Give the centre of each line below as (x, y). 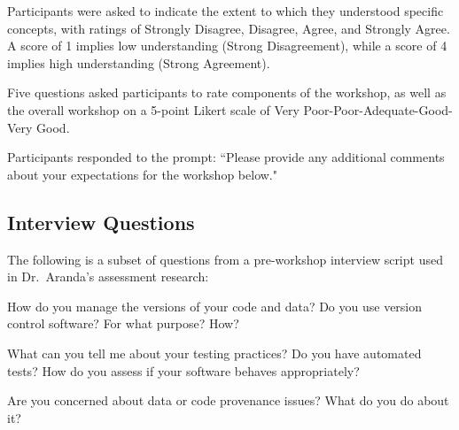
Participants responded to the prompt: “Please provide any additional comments (226, 157)
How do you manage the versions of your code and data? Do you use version (215, 306)
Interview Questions (101, 222)
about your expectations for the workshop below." (142, 174)
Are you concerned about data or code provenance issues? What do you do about (228, 400)
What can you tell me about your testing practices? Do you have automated (214, 353)
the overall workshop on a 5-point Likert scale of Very (153, 109)
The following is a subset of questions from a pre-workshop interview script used (225, 259)
